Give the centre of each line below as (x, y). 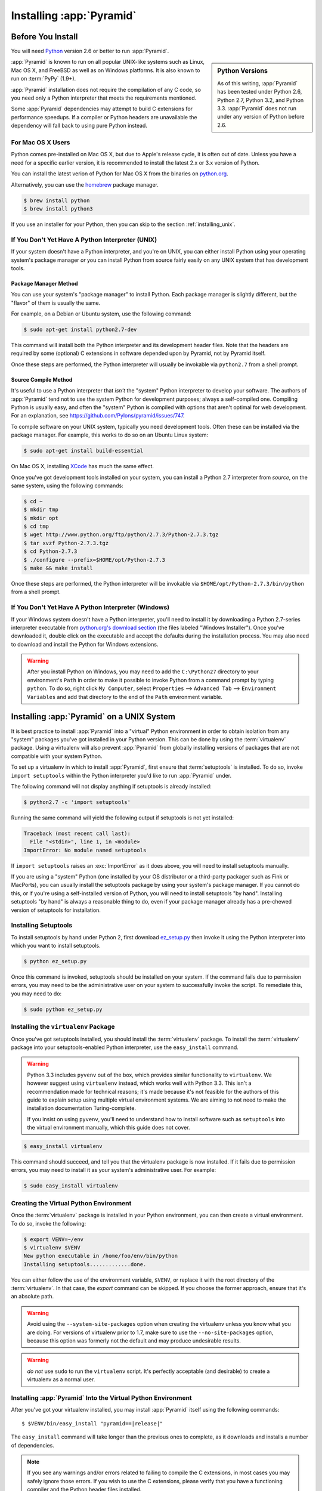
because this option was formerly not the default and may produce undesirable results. (134, 1341)
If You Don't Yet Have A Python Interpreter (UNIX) (84, 240)
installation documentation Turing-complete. (82, 1108)
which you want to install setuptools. (56, 946)
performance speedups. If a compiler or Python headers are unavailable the (104, 117)
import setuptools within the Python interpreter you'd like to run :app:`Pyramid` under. (121, 775)
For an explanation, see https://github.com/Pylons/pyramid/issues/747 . (98, 416)
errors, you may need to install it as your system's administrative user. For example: (114, 1170)
